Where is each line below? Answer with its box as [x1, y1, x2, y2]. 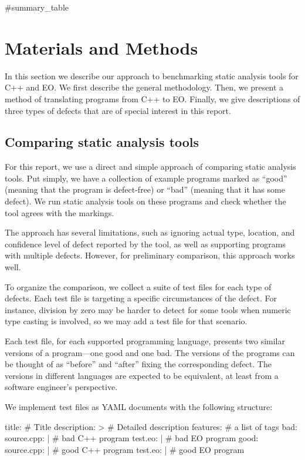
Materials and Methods [5, 35, 198, 59]
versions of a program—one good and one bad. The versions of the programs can [5, 346, 295, 358]
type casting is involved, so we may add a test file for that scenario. [5, 315, 248, 327]
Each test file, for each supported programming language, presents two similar [5, 335, 285, 347]
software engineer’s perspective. [5, 381, 118, 393]
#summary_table [5, 1, 69, 13]
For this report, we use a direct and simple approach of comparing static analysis [5, 160, 296, 173]
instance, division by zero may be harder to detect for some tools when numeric [5, 303, 291, 315]
